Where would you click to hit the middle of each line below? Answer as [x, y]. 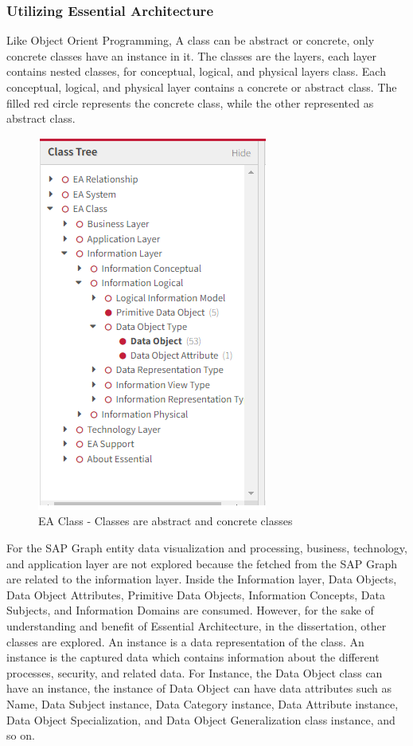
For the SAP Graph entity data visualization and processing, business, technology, [207, 547]
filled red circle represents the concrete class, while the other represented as [190, 102]
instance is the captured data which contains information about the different [193, 657]
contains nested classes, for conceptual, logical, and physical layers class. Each [196, 71]
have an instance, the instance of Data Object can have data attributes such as [199, 688]
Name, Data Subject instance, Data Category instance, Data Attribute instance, [203, 703]
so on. [21, 735]
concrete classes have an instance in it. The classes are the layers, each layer [191, 55]
